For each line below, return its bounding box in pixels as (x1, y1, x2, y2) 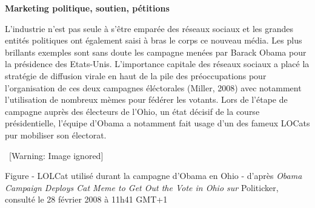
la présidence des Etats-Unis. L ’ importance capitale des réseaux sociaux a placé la (5, 57, 310, 70)
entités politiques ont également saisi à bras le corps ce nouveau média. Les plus (5, 34, 302, 47)
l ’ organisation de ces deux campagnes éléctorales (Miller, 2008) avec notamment (5, 81, 302, 94)
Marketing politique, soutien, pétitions (5, 2, 170, 14)
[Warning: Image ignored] (8, 149, 104, 161)
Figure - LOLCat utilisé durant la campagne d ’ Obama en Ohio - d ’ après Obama (5, 169, 302, 182)
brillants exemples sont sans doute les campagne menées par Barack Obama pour (5, 45, 307, 58)
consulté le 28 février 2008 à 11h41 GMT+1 (5, 193, 168, 206)
